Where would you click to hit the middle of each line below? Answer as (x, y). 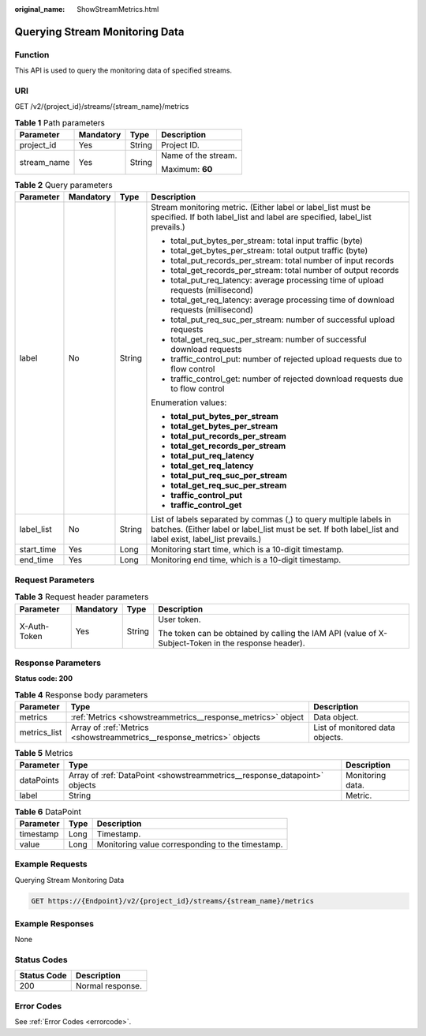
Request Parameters (54, 580)
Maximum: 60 (187, 170)
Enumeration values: (189, 402)
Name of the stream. (199, 155)
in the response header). (260, 643)
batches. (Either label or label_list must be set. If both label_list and (275, 529)
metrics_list (41, 732)
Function (32, 54)
